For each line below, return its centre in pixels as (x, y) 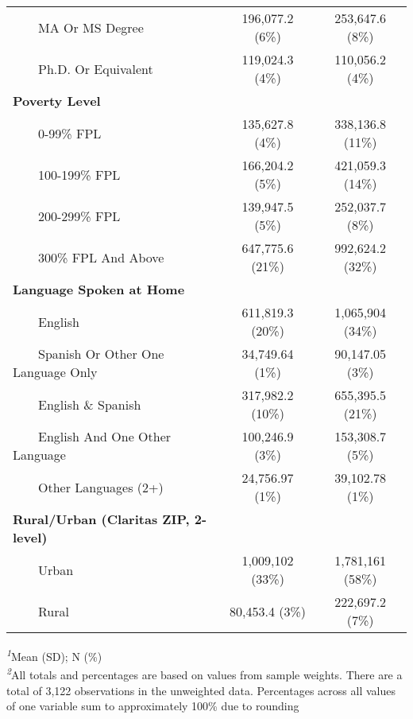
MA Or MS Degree (91, 27)
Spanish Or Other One (101, 354)
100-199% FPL (79, 174)
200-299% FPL (79, 216)
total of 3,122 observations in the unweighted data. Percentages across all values (201, 690)
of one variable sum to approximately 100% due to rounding (153, 706)
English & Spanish (90, 404)
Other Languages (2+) (101, 487)
